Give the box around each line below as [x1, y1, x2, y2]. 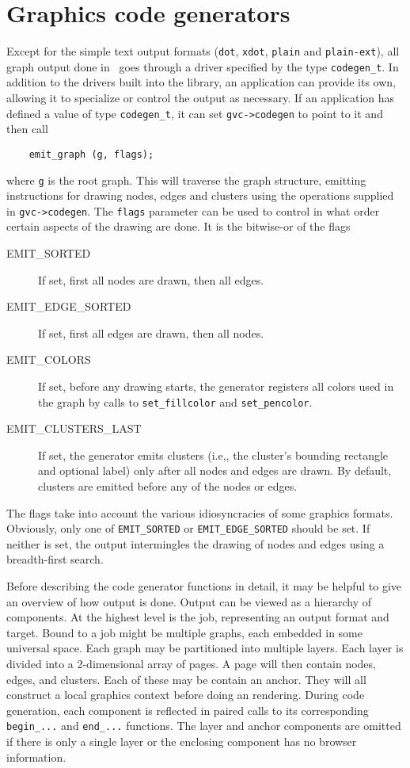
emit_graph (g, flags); [28, 148, 154, 160]
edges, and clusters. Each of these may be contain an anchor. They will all [6, 671, 366, 687]
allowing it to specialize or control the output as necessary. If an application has [6, 90, 395, 106]
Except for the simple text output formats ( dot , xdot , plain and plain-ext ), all [6, 43, 400, 59]
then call [6, 120, 48, 137]
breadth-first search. [6, 551, 104, 567]
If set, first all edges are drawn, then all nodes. [38, 324, 264, 341]
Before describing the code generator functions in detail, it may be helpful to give [6, 578, 402, 594]
